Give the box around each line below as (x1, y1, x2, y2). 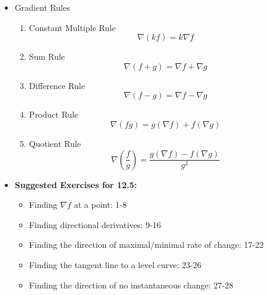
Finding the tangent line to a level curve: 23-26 (29, 258, 202, 271)
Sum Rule (29, 50, 65, 63)
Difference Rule (29, 79, 85, 91)
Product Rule (29, 108, 78, 121)
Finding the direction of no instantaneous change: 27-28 (29, 278, 233, 291)
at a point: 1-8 (74, 198, 127, 211)
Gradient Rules (14, 1, 70, 13)
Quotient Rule (29, 137, 81, 149)
